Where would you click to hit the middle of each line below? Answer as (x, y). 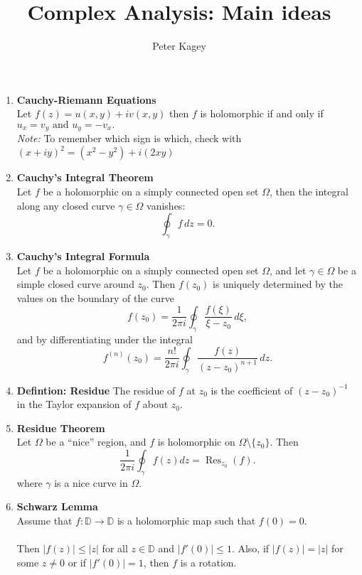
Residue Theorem (61, 428)
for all (115, 548)
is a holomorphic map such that (186, 520)
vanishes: (166, 205)
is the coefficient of (252, 390)
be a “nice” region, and (96, 442)
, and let (288, 270)
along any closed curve (66, 205)
